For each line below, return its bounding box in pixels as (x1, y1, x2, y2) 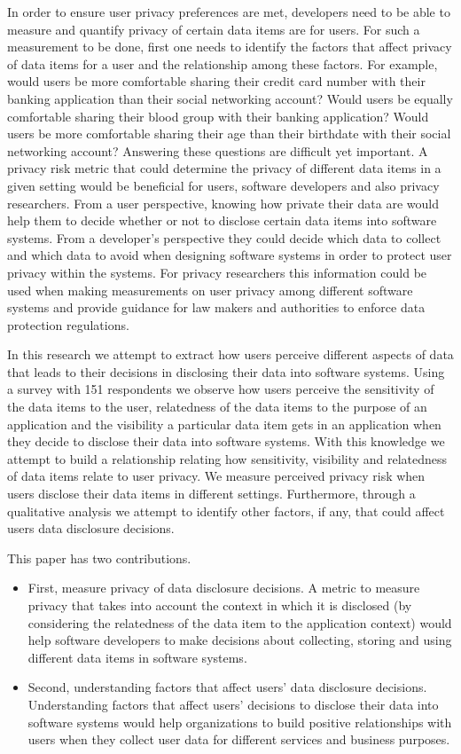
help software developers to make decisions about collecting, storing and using (27, 631, 452, 649)
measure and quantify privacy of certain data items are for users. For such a (7, 20, 420, 38)
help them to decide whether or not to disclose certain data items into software (7, 211, 437, 230)
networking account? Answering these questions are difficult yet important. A (7, 141, 428, 160)
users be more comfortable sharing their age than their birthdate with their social (7, 124, 451, 143)
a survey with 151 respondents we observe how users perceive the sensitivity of (7, 380, 434, 398)
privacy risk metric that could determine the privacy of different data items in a (7, 159, 441, 177)
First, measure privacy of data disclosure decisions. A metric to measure (27, 578, 420, 597)
